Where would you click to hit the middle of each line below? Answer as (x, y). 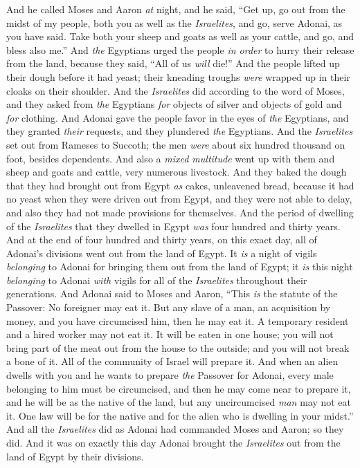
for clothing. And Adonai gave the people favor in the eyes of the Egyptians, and (178, 117)
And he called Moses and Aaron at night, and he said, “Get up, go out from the (176, 9)
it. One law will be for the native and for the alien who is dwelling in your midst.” (180, 415)
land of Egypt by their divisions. (75, 456)
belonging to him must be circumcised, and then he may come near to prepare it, (179, 388)
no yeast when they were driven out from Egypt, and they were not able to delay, (179, 199)
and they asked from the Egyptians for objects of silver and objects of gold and (174, 104)
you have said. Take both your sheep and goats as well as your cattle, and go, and (180, 36)
